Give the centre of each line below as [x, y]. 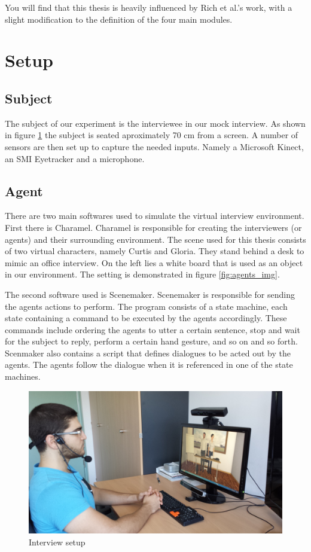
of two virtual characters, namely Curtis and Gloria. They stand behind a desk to [155, 251]
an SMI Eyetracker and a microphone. [75, 158]
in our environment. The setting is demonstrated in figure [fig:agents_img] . [142, 274]
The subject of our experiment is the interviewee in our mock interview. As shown [155, 123]
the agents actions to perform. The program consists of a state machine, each [146, 306]
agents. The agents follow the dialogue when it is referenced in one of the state [149, 365]
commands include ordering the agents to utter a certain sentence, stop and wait [153, 329]
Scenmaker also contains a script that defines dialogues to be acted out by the [148, 353]
